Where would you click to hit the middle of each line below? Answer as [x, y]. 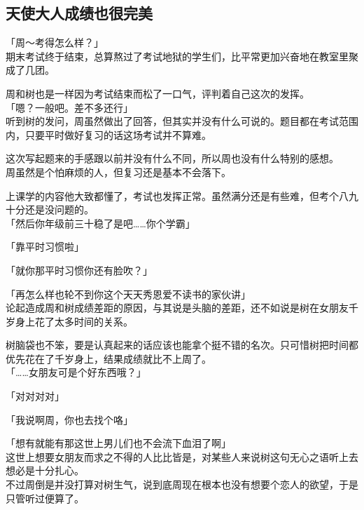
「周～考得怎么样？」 [55, 42]
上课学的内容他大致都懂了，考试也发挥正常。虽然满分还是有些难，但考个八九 [182, 195]
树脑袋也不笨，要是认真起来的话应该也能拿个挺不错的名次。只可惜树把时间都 [182, 345]
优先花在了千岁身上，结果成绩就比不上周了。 [108, 358]
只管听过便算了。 [45, 498]
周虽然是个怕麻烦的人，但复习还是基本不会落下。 [118, 172]
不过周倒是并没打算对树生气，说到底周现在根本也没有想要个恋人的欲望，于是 [182, 484]
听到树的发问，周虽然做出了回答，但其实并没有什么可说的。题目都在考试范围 [182, 121]
